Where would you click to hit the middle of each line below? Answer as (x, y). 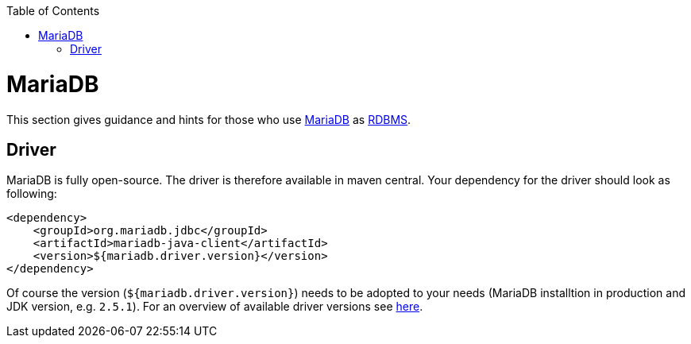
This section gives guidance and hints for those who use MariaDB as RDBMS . (209, 119)
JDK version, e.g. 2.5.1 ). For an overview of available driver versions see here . (215, 307)
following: (32, 194)
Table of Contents (53, 11)
